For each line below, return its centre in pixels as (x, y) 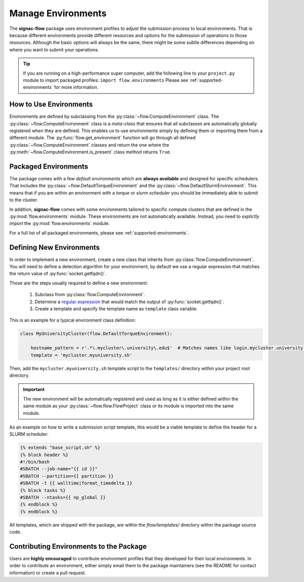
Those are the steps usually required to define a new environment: (79, 283)
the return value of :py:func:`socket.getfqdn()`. (58, 274)
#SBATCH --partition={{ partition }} (67, 476)
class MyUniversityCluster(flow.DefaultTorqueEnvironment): (96, 334)
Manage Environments (58, 13)
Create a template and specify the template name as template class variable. (116, 309)
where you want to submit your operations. (54, 50)
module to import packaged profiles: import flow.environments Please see (106, 80)
